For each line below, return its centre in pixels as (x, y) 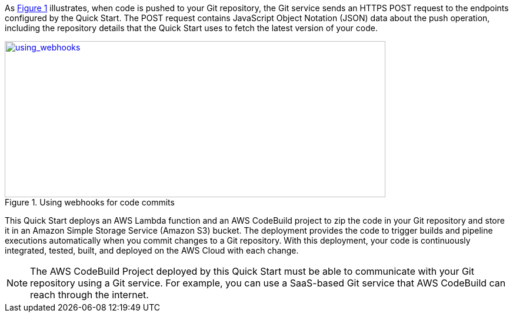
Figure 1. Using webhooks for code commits (90, 202)
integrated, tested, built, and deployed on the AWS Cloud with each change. (152, 250)
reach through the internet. (89, 295)
